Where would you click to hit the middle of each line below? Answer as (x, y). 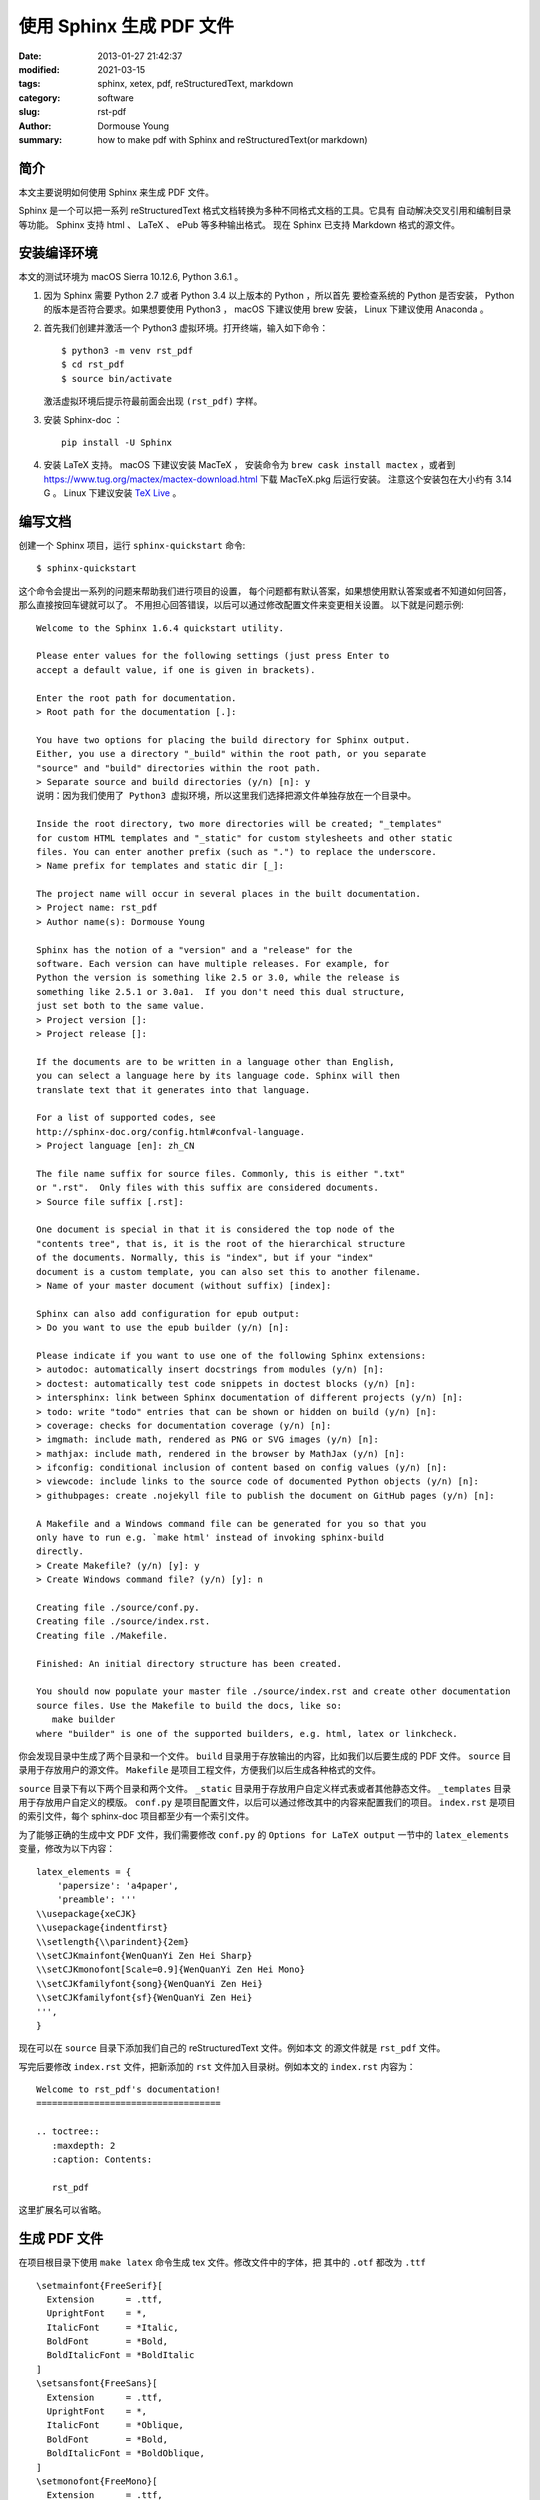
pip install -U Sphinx (117, 442)
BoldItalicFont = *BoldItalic (120, 2355)
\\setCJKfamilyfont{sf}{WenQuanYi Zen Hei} (144, 1998)
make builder (83, 1719)
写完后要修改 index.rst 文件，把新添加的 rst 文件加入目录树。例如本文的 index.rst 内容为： (217, 2066)
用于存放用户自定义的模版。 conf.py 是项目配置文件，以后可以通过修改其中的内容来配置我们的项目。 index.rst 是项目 (267, 1802)
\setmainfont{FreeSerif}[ (100, 2285)
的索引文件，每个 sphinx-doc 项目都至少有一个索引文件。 (136, 1816)
